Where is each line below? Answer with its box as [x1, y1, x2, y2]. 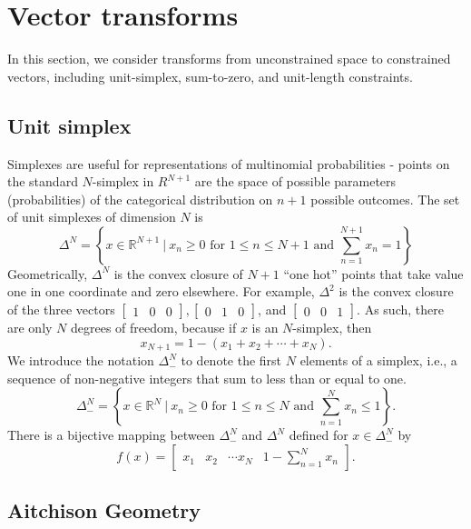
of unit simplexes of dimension [7, 207, 176, 226]
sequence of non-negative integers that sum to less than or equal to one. [7, 368, 407, 387]
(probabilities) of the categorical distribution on [7, 189, 273, 208]
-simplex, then [292, 318, 372, 337]
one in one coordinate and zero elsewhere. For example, [7, 282, 315, 301]
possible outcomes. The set [310, 189, 460, 208]
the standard [7, 172, 78, 191]
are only [7, 318, 53, 337]
